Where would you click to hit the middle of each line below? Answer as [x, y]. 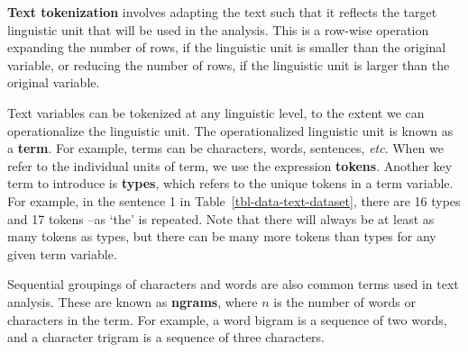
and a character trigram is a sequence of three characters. [166, 337]
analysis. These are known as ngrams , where [133, 301]
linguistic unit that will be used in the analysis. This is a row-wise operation [218, 29]
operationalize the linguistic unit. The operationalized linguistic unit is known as [230, 130]
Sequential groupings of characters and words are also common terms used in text [233, 284]
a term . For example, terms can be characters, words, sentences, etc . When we [225, 148]
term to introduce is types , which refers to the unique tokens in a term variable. [230, 183]
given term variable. [62, 253]
